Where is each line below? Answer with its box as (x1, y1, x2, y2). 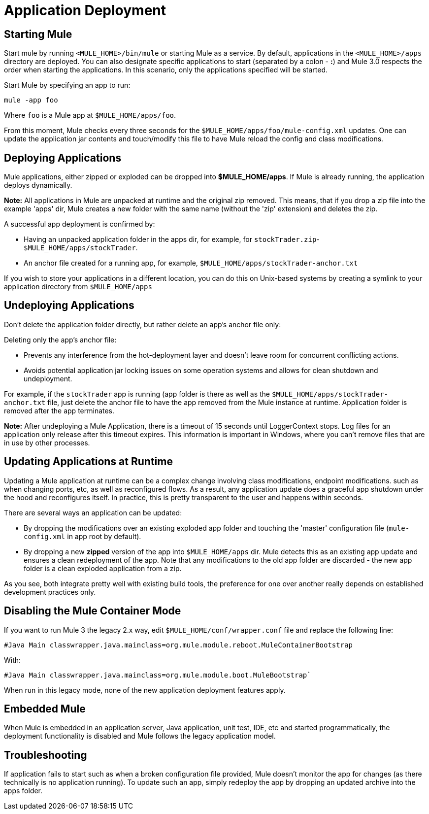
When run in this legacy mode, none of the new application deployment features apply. (4, 685, 286, 694)
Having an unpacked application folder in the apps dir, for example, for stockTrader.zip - (24, 235, 320, 244)
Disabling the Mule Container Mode (4, 605, 181, 617)
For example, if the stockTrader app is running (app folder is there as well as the (4, 389, 270, 398)
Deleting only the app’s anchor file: (4, 335, 117, 344)
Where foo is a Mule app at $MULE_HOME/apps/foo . (4, 111, 176, 120)
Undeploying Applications (4, 299, 134, 312)
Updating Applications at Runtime (4, 455, 173, 468)
